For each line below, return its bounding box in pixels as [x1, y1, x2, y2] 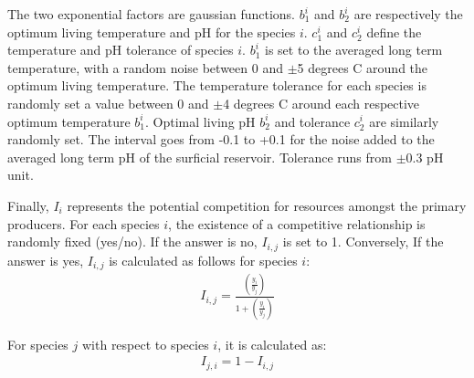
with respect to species [81, 334, 209, 353]
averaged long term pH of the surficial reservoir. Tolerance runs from [7, 147, 392, 166]
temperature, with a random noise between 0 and [7, 58, 283, 77]
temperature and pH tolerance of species [7, 40, 234, 59]
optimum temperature [7, 111, 131, 131]
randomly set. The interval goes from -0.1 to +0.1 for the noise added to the [7, 130, 435, 149]
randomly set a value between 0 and [7, 93, 209, 112]
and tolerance [274, 111, 351, 131]
